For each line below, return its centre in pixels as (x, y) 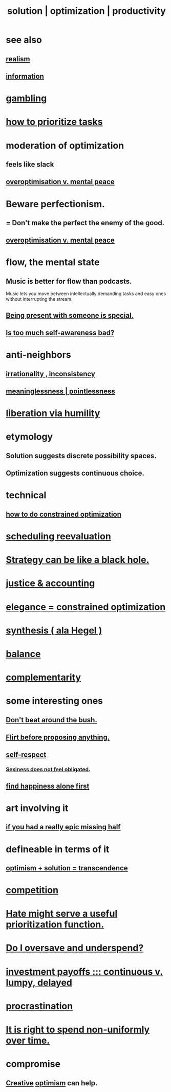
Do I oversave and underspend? (75, 948)
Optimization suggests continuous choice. (75, 473)
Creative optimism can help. (52, 1083)
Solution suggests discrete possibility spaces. (81, 456)
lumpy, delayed (39, 982)
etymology (29, 437)
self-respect (26, 755)
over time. (28, 1041)
